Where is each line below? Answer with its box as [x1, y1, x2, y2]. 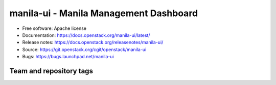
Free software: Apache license [22, 25, 87, 31]
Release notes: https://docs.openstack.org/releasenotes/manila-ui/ [22, 39, 164, 46]
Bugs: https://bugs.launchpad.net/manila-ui [22, 54, 114, 60]
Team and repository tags [9, 66, 93, 75]
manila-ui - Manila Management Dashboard [9, 8, 198, 19]
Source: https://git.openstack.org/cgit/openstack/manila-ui [22, 46, 147, 53]
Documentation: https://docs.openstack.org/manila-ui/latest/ [22, 32, 150, 38]
